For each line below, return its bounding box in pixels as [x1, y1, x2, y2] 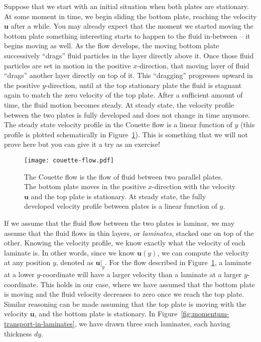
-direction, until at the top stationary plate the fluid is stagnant [45, 79, 242, 90]
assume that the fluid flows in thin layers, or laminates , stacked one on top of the [4, 227, 254, 238]
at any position [4, 257, 51, 268]
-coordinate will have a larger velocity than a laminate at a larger [40, 269, 242, 280]
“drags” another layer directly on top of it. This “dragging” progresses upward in [4, 70, 253, 80]
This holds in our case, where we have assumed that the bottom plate [40, 279, 255, 289]
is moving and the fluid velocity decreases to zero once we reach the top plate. [4, 289, 244, 299]
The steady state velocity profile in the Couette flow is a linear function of [4, 119, 232, 130]
